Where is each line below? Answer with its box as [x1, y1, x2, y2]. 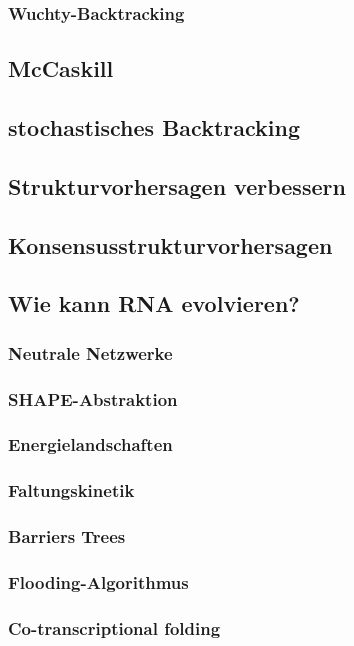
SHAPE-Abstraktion [8, 386, 178, 411]
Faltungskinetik [8, 478, 135, 503]
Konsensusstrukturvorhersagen [8, 229, 333, 260]
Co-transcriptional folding [8, 615, 221, 640]
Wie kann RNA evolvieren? [8, 288, 300, 319]
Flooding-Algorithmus [8, 569, 189, 594]
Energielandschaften [8, 432, 173, 457]
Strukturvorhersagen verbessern [8, 170, 346, 201]
